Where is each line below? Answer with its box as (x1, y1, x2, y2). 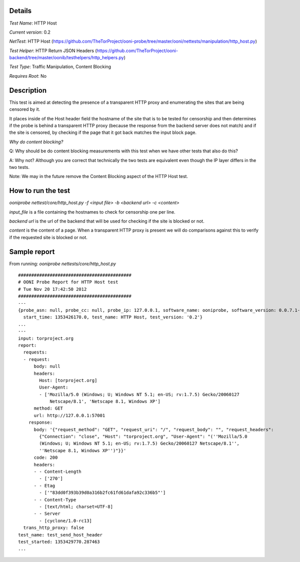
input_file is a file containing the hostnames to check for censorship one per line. (9, 209, 175, 215)
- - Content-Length (33, 469, 82, 474)
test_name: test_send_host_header (18, 532, 102, 537)
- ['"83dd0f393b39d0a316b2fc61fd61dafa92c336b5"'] (39, 490, 166, 496)
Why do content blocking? (9, 138, 63, 145)
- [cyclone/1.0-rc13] (39, 518, 92, 523)
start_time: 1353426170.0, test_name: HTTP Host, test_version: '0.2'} (23, 314, 203, 320)
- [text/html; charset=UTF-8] (39, 504, 113, 509)
